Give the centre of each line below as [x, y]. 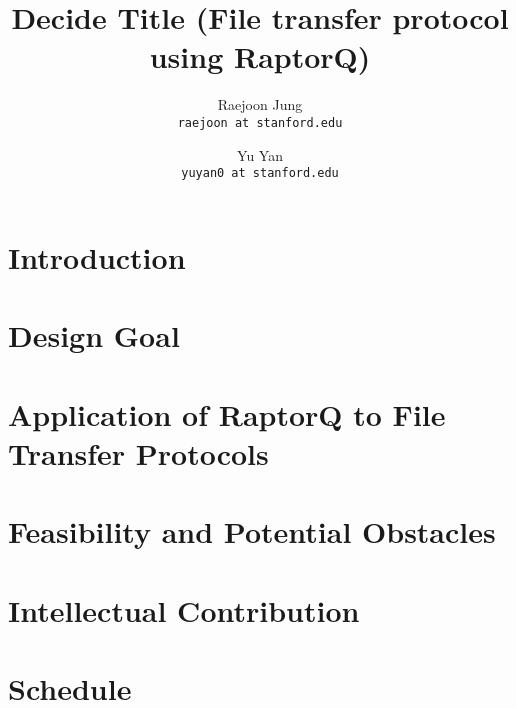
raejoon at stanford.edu [260, 122]
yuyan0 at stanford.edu [260, 173]
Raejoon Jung [260, 104]
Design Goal [94, 335]
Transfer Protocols [138, 452]
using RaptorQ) [260, 56]
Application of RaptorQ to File [227, 413]
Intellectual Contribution [184, 609]
